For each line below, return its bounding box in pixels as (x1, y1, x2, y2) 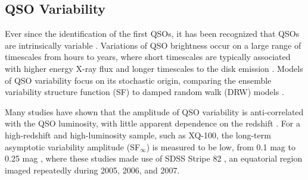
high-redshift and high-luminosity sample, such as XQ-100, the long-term (5, 128, 271, 141)
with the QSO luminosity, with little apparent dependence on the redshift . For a (5, 117, 300, 130)
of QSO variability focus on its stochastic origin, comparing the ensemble (5, 74, 272, 86)
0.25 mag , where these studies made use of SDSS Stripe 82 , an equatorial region (5, 152, 303, 165)
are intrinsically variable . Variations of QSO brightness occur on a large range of (5, 39, 301, 51)
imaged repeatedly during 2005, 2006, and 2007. (5, 163, 180, 176)
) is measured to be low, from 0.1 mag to (146, 140, 295, 153)
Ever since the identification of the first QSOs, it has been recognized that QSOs (5, 27, 300, 40)
